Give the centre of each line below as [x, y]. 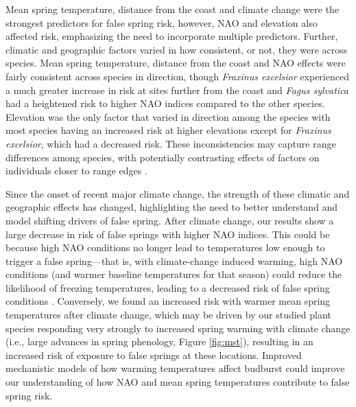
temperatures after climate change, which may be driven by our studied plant [168, 315]
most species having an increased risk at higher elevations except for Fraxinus [168, 130]
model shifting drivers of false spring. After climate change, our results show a [170, 220]
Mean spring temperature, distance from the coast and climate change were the [173, 9]
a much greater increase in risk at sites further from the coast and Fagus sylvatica [177, 90]
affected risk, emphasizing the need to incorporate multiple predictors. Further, [172, 36]
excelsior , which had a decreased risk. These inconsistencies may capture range [171, 143]
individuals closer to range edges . [76, 171]
